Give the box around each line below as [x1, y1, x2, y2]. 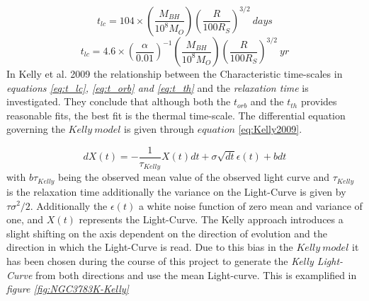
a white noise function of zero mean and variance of [138, 198, 363, 213]
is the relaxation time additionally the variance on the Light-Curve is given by [6, 184, 346, 199]
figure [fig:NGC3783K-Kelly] [6, 281, 129, 296]
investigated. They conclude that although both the [6, 94, 231, 109]
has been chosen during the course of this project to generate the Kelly [6, 253, 314, 268]
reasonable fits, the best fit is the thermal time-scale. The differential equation [6, 107, 346, 122]
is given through [124, 122, 194, 136]
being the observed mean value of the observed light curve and [58, 170, 329, 184]
